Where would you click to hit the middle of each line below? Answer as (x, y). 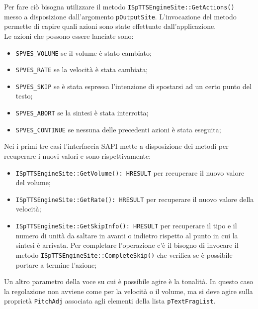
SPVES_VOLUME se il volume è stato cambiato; (84, 52)
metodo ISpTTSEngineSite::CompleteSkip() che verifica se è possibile (124, 255)
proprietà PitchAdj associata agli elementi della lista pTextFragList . (110, 301)
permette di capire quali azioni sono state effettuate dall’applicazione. (110, 26)
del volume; (33, 182)
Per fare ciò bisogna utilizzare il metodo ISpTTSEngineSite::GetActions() (119, 6)
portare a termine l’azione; (56, 264)
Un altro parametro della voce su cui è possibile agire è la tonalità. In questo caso (129, 281)
